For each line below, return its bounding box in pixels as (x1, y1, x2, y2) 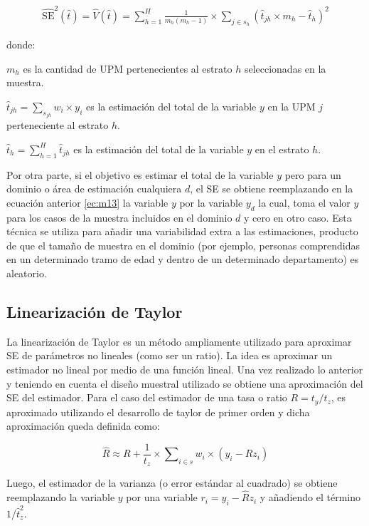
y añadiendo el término (260, 490, 360, 505)
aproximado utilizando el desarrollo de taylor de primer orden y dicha (6, 404, 310, 419)
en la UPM (267, 98, 316, 113)
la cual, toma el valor (258, 195, 351, 210)
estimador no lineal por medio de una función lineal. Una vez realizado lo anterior (6, 361, 363, 376)
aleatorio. (6, 265, 47, 280)
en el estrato (255, 141, 309, 156)
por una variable (126, 490, 198, 505)
